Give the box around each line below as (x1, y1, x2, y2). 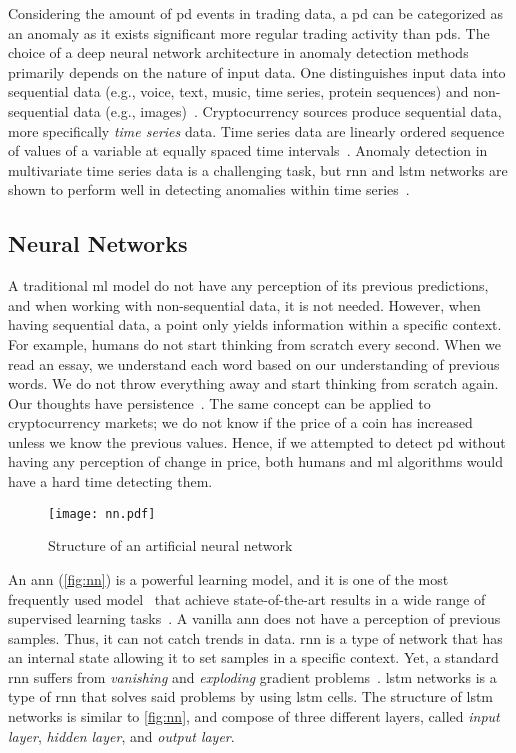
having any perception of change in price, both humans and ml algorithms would (8, 451, 503, 472)
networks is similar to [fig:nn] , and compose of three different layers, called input (8, 706, 500, 727)
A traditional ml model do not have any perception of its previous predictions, (8, 275, 489, 296)
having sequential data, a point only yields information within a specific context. (8, 314, 502, 335)
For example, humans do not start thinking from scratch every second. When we (8, 333, 502, 354)
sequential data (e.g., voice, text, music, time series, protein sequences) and (8, 81, 469, 102)
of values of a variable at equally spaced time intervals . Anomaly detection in (8, 140, 488, 161)
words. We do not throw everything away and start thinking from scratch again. (8, 373, 499, 394)
